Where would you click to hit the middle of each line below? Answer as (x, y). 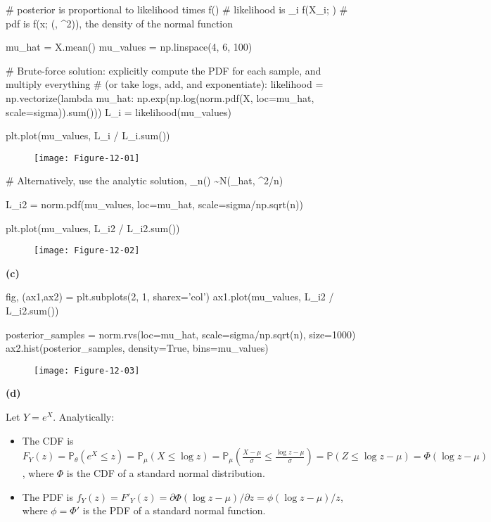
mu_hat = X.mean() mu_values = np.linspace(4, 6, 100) (129, 47)
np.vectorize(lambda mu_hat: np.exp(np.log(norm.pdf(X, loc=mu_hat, (160, 97)
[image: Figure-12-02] (87, 251)
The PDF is (48, 496)
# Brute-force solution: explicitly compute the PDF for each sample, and (164, 70)
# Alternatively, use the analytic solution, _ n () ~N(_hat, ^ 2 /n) (145, 180)
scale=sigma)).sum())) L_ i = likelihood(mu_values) (119, 112)
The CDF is (48, 440)
